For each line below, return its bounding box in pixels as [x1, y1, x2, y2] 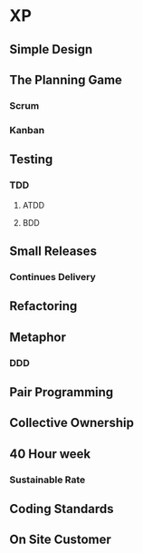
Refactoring [9, 298, 78, 314]
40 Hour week [9, 446, 91, 461]
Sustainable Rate [9, 473, 86, 486]
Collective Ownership [9, 415, 134, 431]
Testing [9, 151, 53, 168]
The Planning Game [9, 72, 122, 87]
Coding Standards [9, 501, 114, 517]
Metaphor [9, 329, 66, 344]
